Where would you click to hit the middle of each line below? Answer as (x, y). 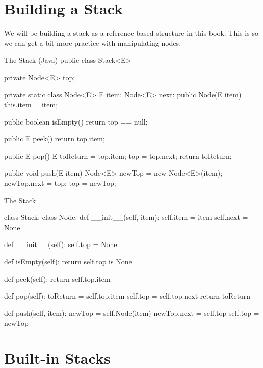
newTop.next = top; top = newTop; (60, 183)
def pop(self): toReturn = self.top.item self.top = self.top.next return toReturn (127, 296)
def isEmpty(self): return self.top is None (68, 262)
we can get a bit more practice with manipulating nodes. (93, 43)
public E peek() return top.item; (55, 139)
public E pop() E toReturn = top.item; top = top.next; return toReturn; (118, 155)
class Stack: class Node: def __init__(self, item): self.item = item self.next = (126, 217)
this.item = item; (31, 104)
